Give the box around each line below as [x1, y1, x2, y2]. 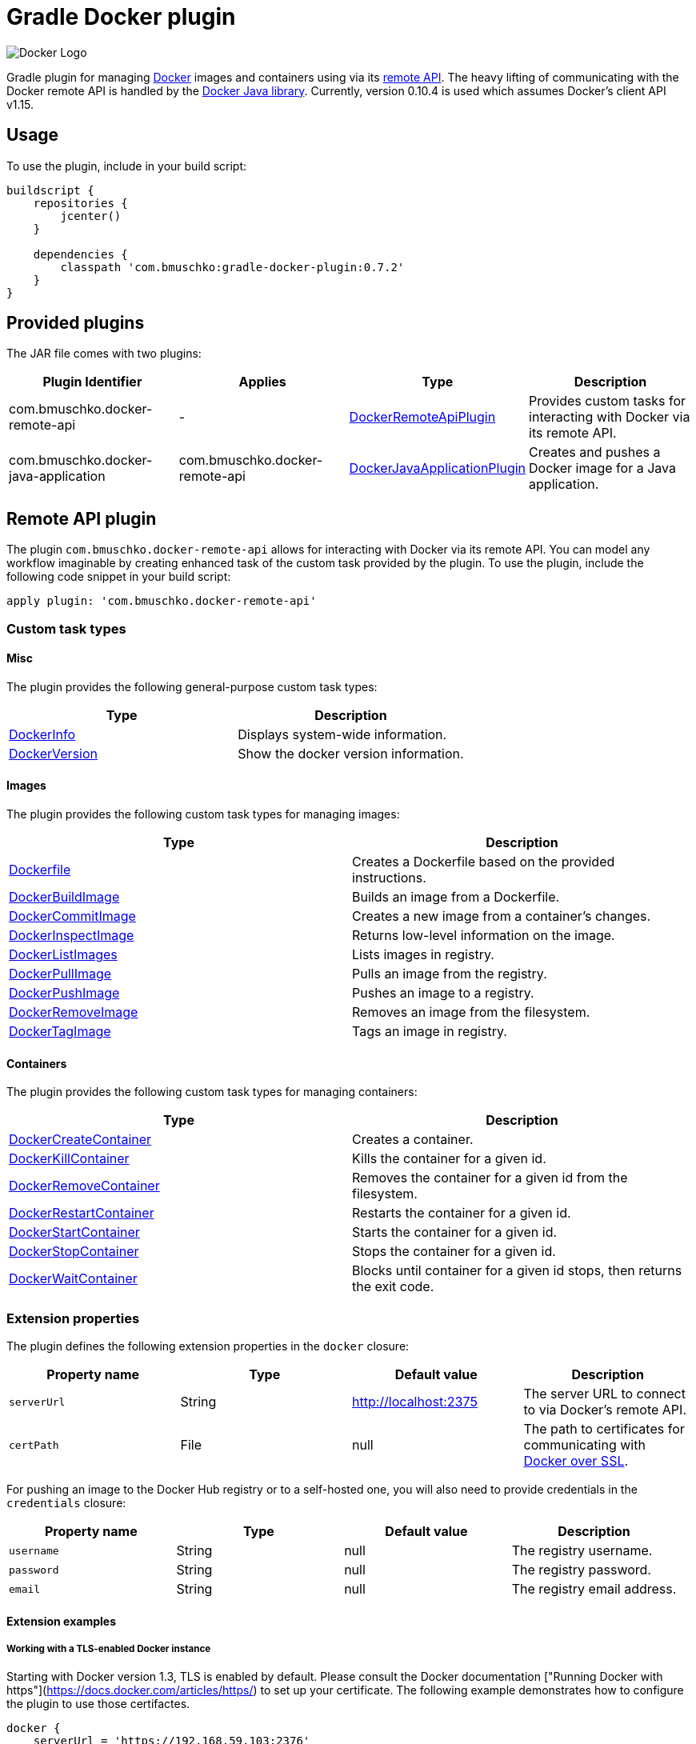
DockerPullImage [9, 966, 112, 982]
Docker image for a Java [529, 460, 676, 477]
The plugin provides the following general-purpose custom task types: [6, 679, 378, 694]
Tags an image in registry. [352, 1023, 507, 1040]
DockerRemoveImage [9, 1004, 138, 1021]
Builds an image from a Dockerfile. [352, 889, 560, 906]
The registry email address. [511, 1581, 677, 1598]
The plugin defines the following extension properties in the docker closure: [6, 1339, 410, 1354]
